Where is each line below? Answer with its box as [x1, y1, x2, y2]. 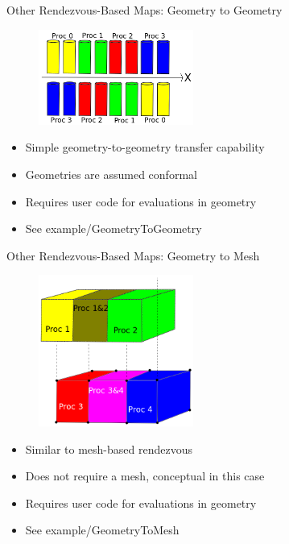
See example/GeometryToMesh [25, 521, 180, 538]
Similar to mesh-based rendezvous [25, 440, 192, 457]
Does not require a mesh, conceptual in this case [25, 467, 265, 484]
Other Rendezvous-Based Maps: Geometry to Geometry [6, 2, 283, 18]
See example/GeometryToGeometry [25, 220, 202, 237]
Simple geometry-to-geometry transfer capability [25, 139, 265, 156]
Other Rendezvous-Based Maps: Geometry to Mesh [6, 247, 260, 264]
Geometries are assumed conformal [25, 165, 197, 182]
